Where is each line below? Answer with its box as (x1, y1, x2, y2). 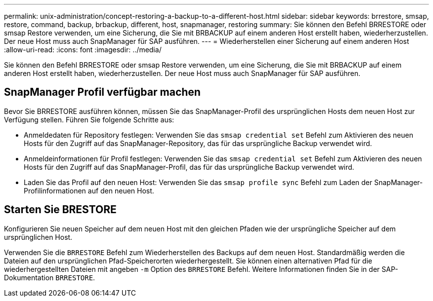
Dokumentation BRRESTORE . (4, 273, 95, 282)
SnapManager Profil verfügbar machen (4, 86, 201, 99)
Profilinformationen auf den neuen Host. (24, 186, 154, 195)
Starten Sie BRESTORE (4, 203, 117, 216)
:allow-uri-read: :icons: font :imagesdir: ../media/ (4, 45, 162, 54)
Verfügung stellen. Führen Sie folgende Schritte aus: (4, 115, 174, 124)
